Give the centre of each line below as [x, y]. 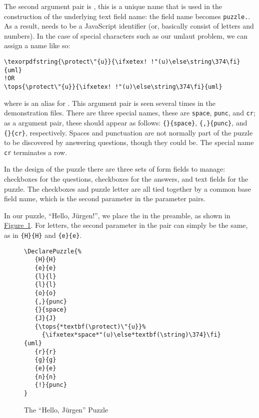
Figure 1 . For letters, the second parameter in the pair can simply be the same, [126, 225]
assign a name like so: [37, 45]
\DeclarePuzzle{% [53, 251]
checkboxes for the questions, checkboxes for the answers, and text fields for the [126, 179]
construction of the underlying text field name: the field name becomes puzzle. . [127, 16]
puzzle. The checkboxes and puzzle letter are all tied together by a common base [128, 188]
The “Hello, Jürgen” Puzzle [66, 409]
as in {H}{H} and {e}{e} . [43, 235]
